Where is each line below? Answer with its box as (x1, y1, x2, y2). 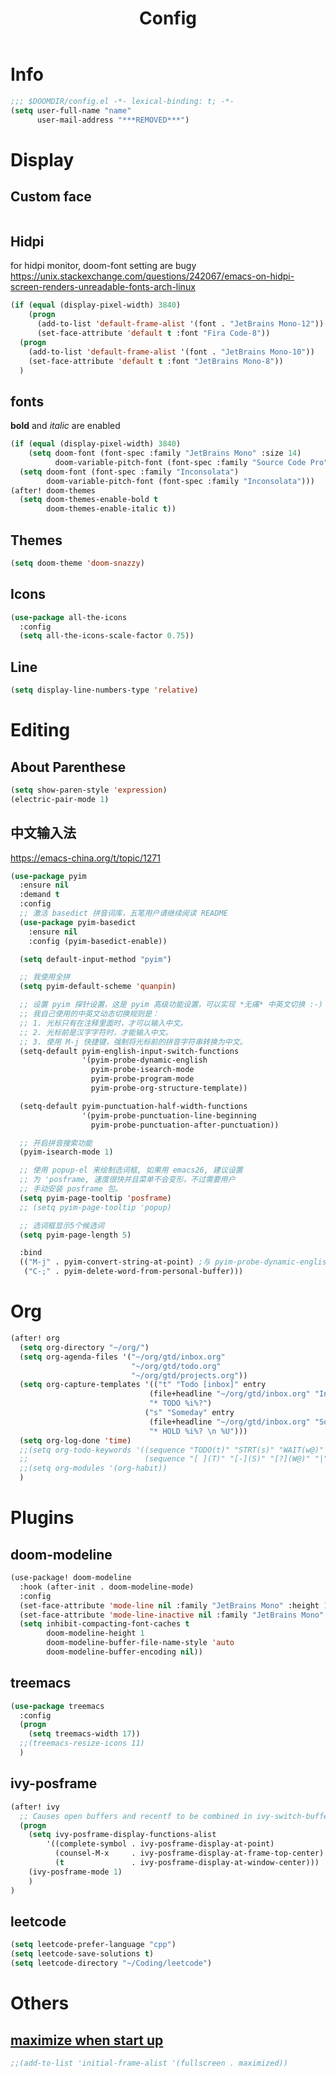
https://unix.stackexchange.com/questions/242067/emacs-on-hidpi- (10, 270, 295, 282)
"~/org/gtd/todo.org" (131, 1361, 222, 1371)
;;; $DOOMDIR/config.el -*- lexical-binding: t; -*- (10, 96, 235, 106)
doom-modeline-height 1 (46, 1628, 145, 1639)
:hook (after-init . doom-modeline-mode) (19, 1582, 195, 1592)
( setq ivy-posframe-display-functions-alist (28, 1830, 217, 1840)
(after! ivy (10, 1802, 60, 1812)
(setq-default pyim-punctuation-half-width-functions (19, 1101, 248, 1111)
